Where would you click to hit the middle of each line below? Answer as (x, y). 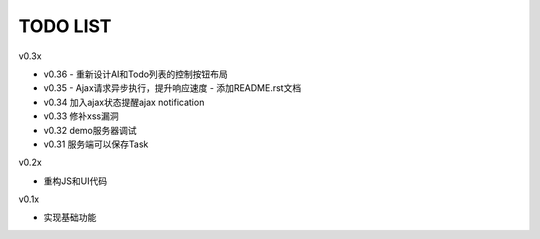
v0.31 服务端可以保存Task (96, 144)
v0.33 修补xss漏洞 (81, 116)
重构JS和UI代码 (75, 181)
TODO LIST (65, 26)
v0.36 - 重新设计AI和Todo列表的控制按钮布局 (136, 74)
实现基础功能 (70, 217)
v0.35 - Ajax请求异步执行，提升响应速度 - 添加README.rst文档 (172, 88)
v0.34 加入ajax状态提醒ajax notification (124, 102)
